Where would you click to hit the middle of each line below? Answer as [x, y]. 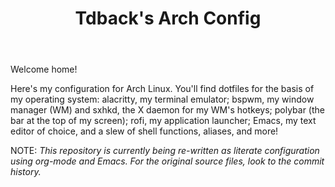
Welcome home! [44, 69]
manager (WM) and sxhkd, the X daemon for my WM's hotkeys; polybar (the [167, 110]
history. [26, 172]
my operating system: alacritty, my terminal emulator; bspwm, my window [162, 99]
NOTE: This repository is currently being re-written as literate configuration [165, 151]
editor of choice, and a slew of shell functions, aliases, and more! [144, 131]
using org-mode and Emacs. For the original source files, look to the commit [167, 161]
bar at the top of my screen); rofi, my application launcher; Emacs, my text [163, 121]
